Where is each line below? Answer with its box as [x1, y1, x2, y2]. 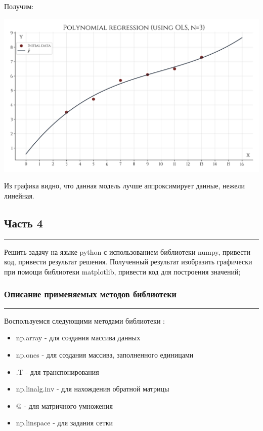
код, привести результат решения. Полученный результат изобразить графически [4, 256, 252, 267]
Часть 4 [4, 215, 43, 230]
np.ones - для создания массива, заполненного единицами [16, 349, 194, 360]
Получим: [4, 1, 34, 11]
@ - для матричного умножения [16, 400, 113, 411]
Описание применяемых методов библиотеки [4, 288, 177, 300]
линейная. [4, 190, 34, 201]
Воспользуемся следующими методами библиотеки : [4, 315, 165, 326]
